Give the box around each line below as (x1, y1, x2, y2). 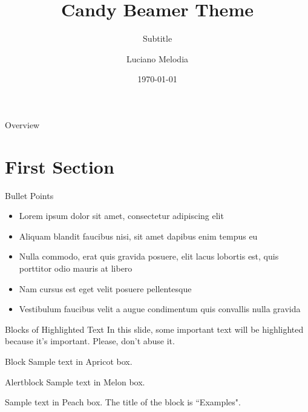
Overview (5, 118, 40, 131)
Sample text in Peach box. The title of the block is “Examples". (5, 396, 241, 408)
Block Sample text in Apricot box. (5, 355, 133, 367)
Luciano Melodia (126, 52, 189, 65)
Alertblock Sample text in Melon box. (5, 375, 145, 388)
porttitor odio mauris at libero (19, 262, 133, 274)
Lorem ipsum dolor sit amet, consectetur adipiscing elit (19, 209, 224, 222)
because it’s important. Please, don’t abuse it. (5, 335, 175, 347)
